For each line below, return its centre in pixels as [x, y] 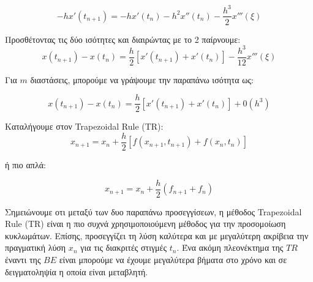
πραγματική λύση [36, 247]
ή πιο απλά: [25, 165]
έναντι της [23, 260]
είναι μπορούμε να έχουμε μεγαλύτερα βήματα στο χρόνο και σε [173, 260]
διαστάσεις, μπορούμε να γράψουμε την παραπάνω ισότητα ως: [142, 79]
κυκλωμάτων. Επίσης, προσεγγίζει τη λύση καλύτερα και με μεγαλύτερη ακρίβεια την [157, 235]
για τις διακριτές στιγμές [124, 247]
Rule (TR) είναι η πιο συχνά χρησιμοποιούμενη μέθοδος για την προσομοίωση [145, 224]
